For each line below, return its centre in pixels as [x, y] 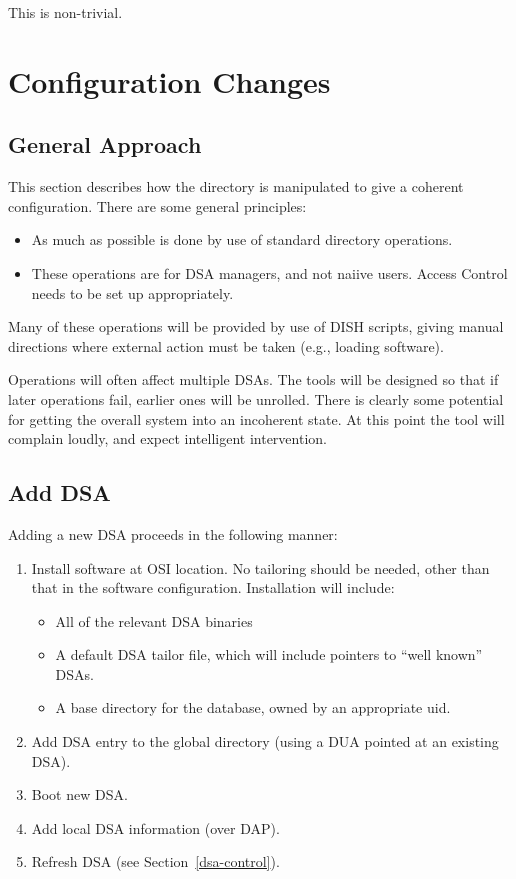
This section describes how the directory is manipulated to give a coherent [236, 186]
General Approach [105, 144]
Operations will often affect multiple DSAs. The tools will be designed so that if [253, 379]
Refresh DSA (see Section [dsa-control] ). [155, 861]
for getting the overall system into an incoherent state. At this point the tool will [256, 418]
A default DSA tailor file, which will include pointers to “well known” [269, 654]
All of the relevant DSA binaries [154, 620]
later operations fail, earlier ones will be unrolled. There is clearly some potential [256, 398]
